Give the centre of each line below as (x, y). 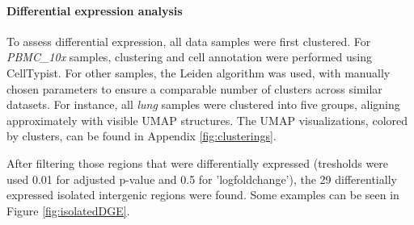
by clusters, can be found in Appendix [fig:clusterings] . (142, 136)
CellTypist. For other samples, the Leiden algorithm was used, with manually (199, 72)
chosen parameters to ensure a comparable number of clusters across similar (194, 88)
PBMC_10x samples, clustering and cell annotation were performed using (189, 57)
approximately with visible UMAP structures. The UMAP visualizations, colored (207, 120)
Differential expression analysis (95, 10)
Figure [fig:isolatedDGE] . (68, 210)
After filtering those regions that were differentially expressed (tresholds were (198, 162)
